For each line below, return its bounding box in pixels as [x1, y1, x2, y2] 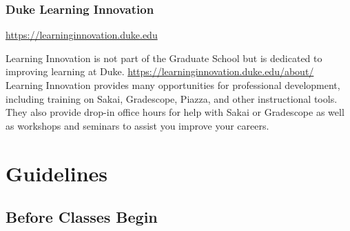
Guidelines [6, 159, 108, 187]
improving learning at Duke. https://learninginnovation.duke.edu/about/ [6, 64, 314, 79]
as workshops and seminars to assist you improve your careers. [6, 118, 269, 132]
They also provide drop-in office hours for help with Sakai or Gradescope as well [6, 105, 344, 119]
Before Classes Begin [6, 206, 158, 228]
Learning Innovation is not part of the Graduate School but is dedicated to [6, 50, 322, 65]
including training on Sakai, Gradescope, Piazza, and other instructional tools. [6, 91, 338, 106]
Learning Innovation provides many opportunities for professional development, [6, 78, 340, 92]
